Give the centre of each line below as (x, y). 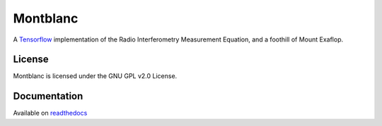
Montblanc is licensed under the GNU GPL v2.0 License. (95, 76)
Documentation (48, 96)
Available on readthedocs (50, 113)
